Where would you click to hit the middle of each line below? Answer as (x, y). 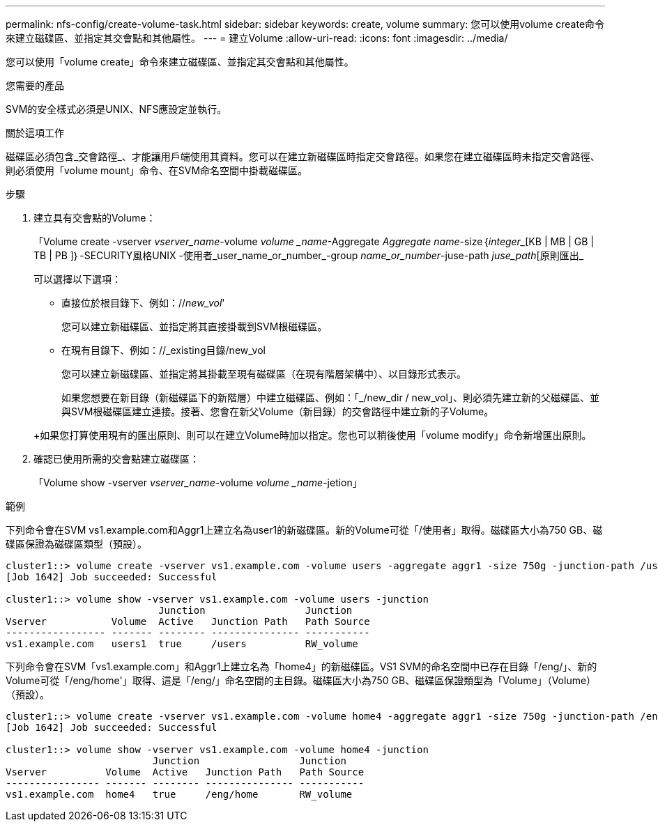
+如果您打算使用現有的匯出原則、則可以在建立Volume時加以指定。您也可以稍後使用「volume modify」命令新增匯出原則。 (313, 435)
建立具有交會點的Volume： (95, 218)
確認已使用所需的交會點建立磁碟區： (116, 459)
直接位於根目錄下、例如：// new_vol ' (143, 303)
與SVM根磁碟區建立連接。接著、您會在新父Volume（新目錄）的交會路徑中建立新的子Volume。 (278, 411)
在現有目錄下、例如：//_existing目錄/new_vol (163, 350)
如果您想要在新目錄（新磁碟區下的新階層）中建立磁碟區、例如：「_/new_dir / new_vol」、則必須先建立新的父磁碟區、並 (330, 397)
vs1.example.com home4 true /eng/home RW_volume (179, 794)
